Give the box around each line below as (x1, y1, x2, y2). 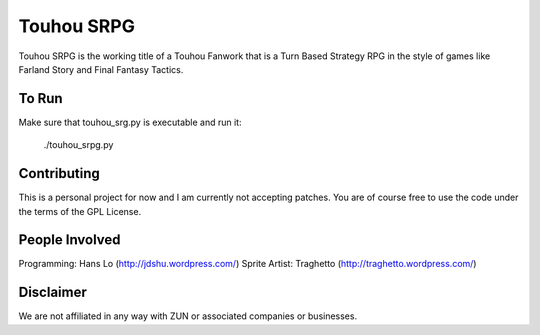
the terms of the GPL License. (18, 205, 142, 217)
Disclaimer (18, 284, 87, 301)
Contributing (18, 165, 100, 182)
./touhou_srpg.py (43, 139, 114, 151)
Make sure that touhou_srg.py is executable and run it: (18, 116, 242, 128)
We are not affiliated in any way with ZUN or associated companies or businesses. (18, 310, 358, 322)
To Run (18, 90, 64, 107)
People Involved (18, 231, 121, 249)
